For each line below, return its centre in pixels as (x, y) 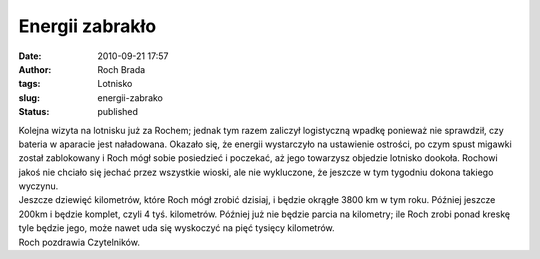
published (118, 112)
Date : (30, 56)
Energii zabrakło (87, 26)
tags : (29, 84)
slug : (29, 97)
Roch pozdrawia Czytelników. (79, 242)
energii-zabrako (130, 97)
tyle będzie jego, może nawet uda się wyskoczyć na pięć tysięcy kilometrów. (176, 228)
